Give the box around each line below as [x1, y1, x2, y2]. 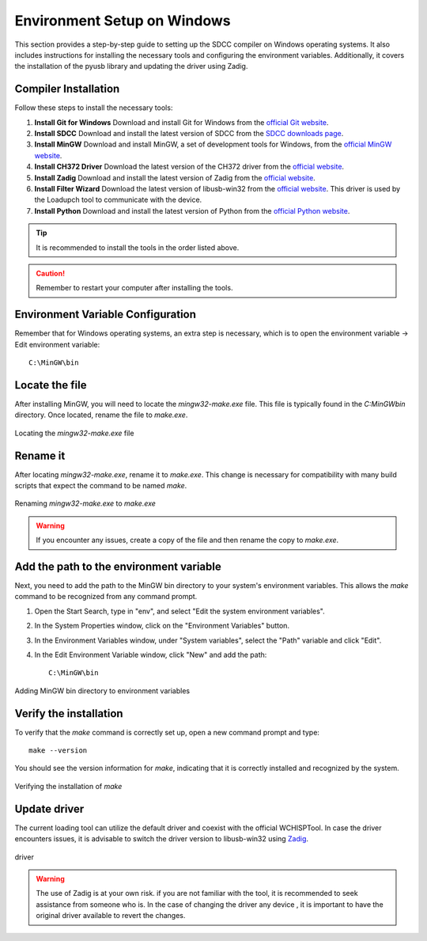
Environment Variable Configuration [14, 308, 197, 321]
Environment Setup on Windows [14, 12, 231, 29]
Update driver [14, 802, 85, 815]
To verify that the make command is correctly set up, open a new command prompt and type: [14, 727, 320, 737]
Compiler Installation [14, 82, 120, 96]
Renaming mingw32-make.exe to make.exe [14, 499, 156, 508]
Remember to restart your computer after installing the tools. [36, 283, 233, 293]
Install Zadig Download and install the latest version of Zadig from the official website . [34, 173, 316, 182]
